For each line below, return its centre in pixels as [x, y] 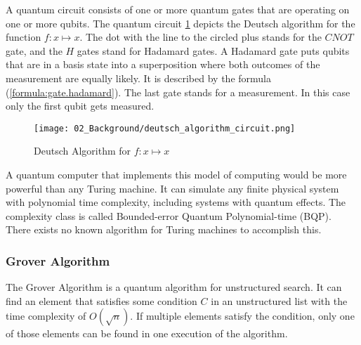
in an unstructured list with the [279, 300]
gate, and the [34, 50]
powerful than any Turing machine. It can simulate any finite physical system [172, 188]
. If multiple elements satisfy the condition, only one [242, 316]
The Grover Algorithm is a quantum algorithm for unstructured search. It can [174, 287]
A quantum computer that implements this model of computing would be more [176, 174]
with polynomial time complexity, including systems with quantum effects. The [176, 202]
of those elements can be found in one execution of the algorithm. [147, 333]
